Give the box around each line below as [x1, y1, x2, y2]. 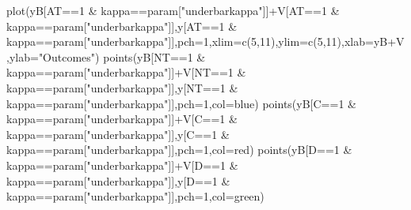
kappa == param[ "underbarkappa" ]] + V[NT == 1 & [6, 64, 246, 81]
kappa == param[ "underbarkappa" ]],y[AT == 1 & [6, 17, 238, 34]
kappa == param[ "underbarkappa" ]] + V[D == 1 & [6, 156, 238, 173]
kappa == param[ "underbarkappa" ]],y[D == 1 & [6, 172, 230, 189]
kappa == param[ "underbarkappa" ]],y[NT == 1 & [6, 79, 238, 96]
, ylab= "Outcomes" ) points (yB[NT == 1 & [6, 48, 206, 65]
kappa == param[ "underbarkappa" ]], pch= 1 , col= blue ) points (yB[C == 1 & [6, 95, 356, 111]
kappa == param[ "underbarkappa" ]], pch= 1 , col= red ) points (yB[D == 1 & [6, 141, 352, 158]
